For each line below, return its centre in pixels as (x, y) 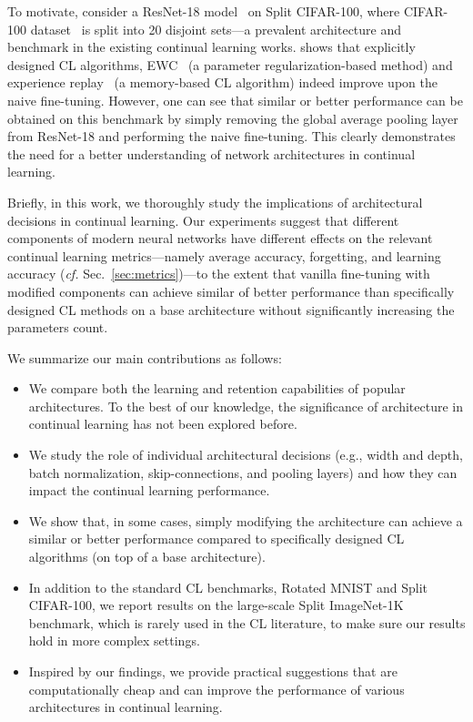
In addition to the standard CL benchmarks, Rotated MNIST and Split (228, 587)
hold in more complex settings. (114, 641)
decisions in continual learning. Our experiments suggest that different (203, 220)
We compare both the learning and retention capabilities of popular (217, 388)
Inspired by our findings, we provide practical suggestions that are (213, 671)
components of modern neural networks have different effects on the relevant (220, 238)
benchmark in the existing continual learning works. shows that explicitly (211, 47)
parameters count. (58, 327)
